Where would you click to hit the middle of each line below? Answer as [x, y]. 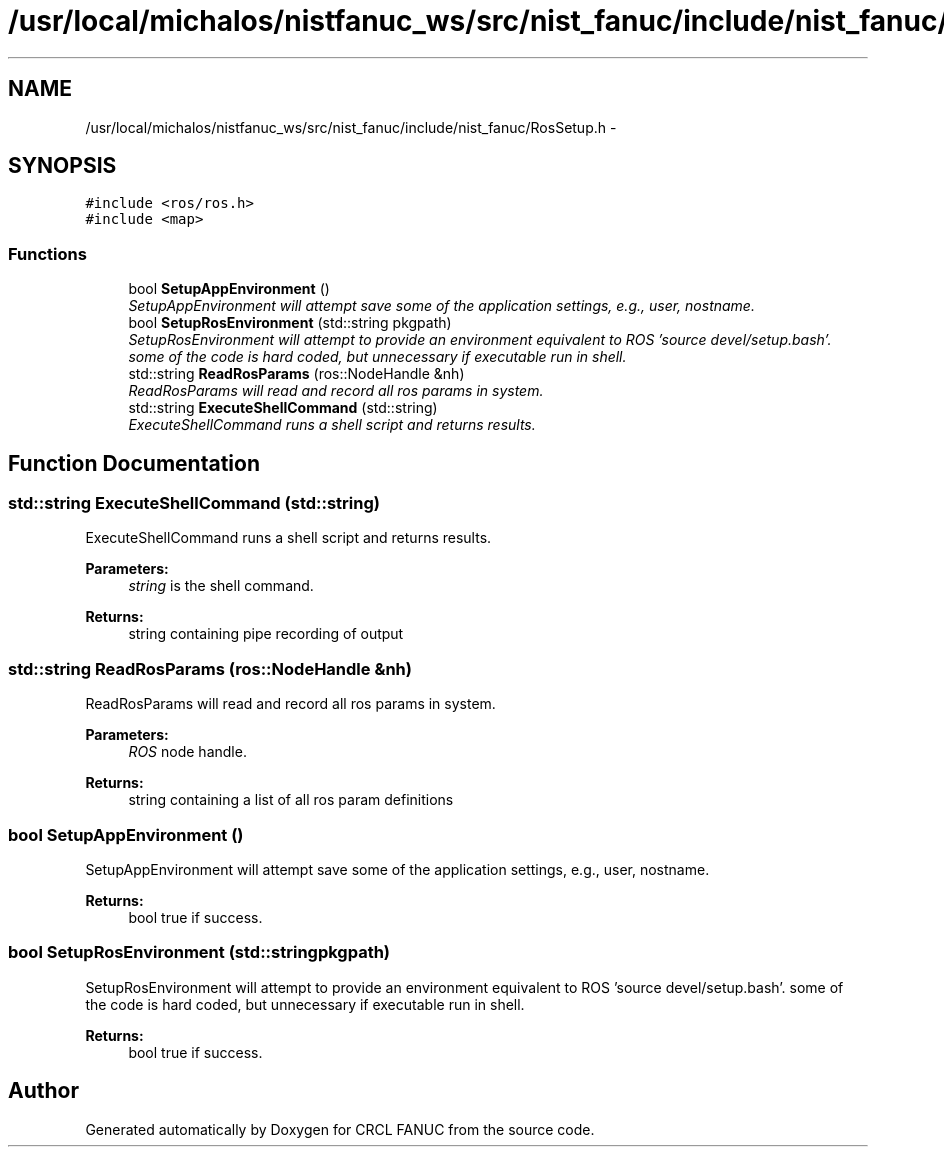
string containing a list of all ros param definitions [291, 800]
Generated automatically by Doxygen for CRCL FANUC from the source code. [340, 1129]
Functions [47, 253]
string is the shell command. [221, 586]
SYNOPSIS [62, 166]
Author [43, 1091]
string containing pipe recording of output [266, 634]
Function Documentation [134, 463]
